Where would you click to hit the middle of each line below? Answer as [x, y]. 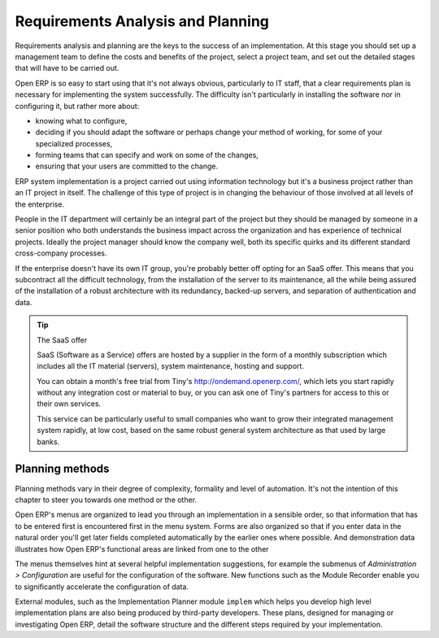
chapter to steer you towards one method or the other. [106, 500]
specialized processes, [74, 143]
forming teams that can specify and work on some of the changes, [147, 155]
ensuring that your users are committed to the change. [127, 166]
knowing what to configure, [81, 120]
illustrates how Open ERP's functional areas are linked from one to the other [142, 548]
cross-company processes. [61, 253]
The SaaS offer [62, 340]
